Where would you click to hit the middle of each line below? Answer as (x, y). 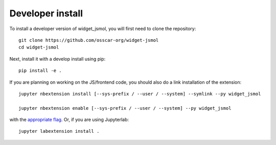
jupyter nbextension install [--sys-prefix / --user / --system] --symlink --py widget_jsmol (140, 94)
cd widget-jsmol (39, 47)
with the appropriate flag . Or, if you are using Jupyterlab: (69, 119)
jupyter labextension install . (59, 131)
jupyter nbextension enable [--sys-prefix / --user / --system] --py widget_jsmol (125, 108)
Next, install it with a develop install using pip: (57, 59)
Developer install (46, 13)
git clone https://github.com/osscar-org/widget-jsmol (89, 40)
